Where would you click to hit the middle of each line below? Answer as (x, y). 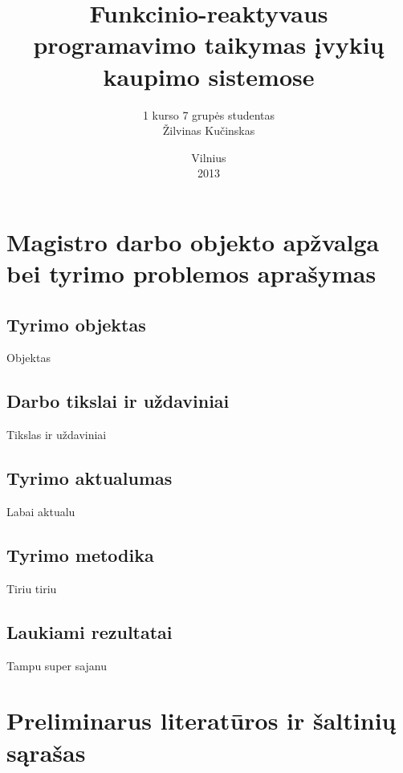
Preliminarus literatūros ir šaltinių (201, 720)
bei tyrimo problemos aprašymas (191, 273)
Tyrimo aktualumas (90, 478)
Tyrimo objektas (76, 324)
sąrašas (46, 752)
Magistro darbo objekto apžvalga (193, 241)
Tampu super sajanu (57, 665)
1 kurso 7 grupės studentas (209, 114)
